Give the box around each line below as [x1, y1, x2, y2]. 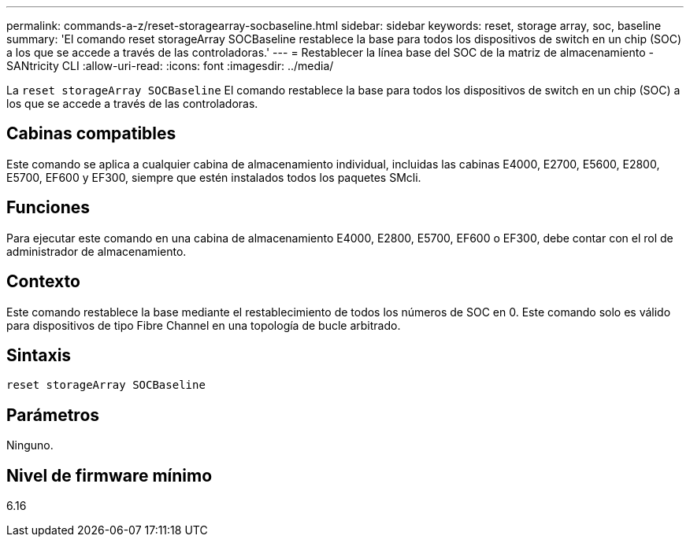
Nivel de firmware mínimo [6, 465, 213, 486]
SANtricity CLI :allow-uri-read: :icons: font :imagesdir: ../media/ [6, 59, 334, 72]
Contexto [6, 271, 80, 292]
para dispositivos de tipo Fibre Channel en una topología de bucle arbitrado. [6, 318, 401, 332]
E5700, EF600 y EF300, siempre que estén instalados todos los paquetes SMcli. [6, 170, 421, 184]
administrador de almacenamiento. [6, 244, 187, 258]
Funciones [6, 198, 91, 218]
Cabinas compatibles [6, 124, 176, 144]
